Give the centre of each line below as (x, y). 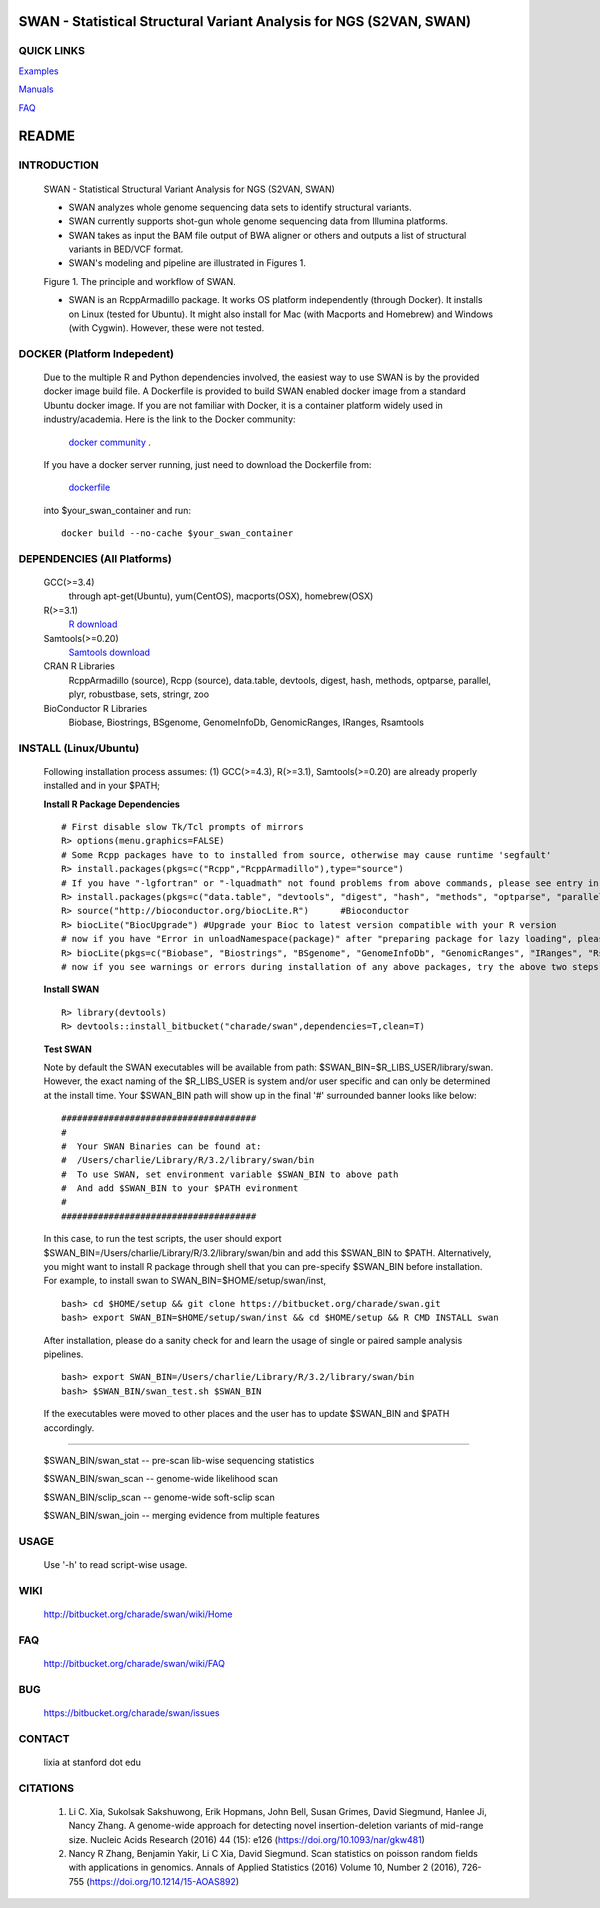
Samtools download (109, 652)
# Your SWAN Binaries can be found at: (161, 1146)
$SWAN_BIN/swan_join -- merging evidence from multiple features (181, 1516)
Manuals (36, 89)
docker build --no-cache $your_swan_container (177, 533)
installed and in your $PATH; (101, 786)
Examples (38, 71)
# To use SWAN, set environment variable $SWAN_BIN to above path (230, 1174)
